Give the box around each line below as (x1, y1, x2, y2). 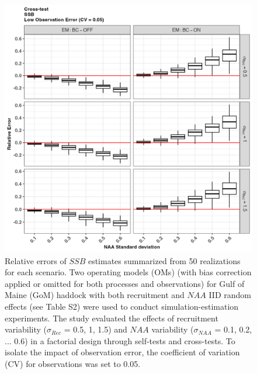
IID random (209, 289, 251, 301)
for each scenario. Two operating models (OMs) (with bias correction (5, 266, 252, 278)
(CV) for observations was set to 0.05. (5, 357, 141, 369)
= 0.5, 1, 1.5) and (64, 323, 127, 335)
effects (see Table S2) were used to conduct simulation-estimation (5, 300, 239, 312)
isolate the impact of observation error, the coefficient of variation (5, 346, 240, 358)
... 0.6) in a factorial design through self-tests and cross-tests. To (5, 334, 235, 347)
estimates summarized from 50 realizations (88, 254, 241, 266)
